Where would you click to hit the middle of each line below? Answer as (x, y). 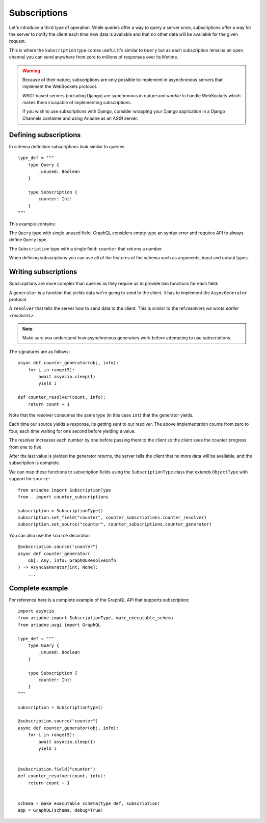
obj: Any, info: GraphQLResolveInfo (72, 561)
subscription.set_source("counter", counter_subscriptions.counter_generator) (115, 524)
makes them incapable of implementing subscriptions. (77, 103)
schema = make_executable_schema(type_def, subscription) (89, 804)
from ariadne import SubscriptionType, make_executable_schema (95, 618)
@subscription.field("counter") (57, 769)
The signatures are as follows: (40, 352)
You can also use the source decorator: (50, 535)
